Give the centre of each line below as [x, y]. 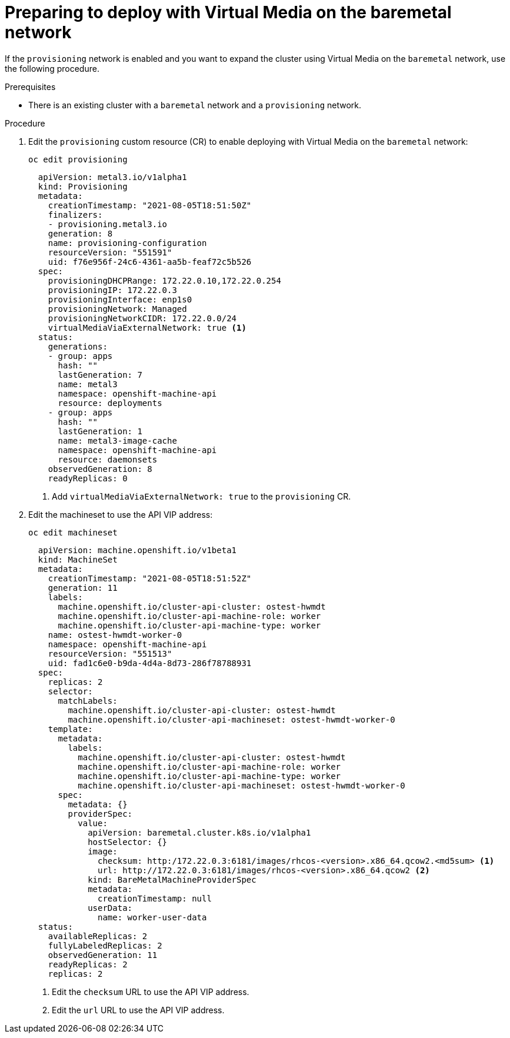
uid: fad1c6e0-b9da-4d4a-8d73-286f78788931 [150, 663]
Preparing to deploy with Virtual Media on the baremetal [228, 12]
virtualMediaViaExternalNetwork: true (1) [147, 327]
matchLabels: [88, 701]
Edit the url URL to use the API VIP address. [138, 1010]
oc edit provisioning [78, 159]
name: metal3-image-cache [117, 440]
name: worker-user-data [152, 917]
